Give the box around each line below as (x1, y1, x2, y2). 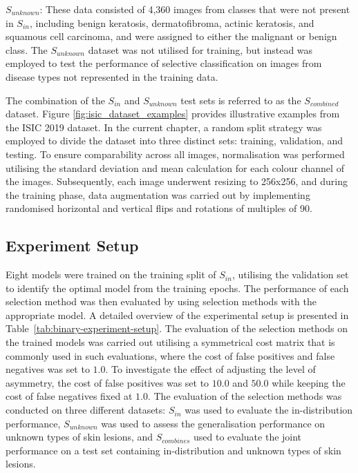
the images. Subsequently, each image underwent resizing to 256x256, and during (6, 174, 348, 189)
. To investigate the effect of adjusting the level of (105, 362, 316, 376)
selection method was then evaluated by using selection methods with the (6, 294, 317, 309)
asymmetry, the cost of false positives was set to (6, 375, 209, 389)
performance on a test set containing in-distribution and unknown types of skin (6, 443, 341, 457)
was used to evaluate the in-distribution (185, 403, 353, 417)
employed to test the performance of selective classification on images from (6, 56, 322, 70)
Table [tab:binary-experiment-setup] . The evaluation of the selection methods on (6, 321, 348, 336)
